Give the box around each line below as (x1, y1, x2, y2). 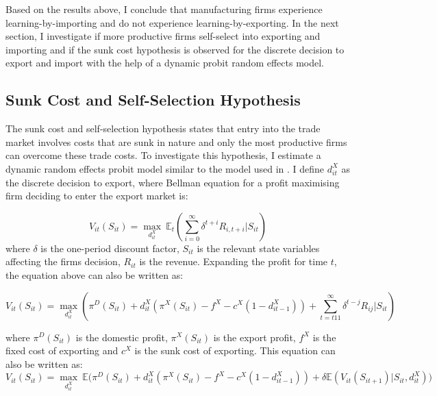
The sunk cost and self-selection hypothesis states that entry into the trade (5, 121, 321, 136)
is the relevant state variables (197, 240, 320, 255)
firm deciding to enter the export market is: (5, 188, 188, 203)
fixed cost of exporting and (5, 343, 118, 358)
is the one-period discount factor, (40, 240, 179, 255)
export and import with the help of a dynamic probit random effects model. (5, 55, 324, 70)
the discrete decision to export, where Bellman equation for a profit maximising (5, 175, 340, 189)
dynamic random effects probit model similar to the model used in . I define (5, 161, 325, 175)
